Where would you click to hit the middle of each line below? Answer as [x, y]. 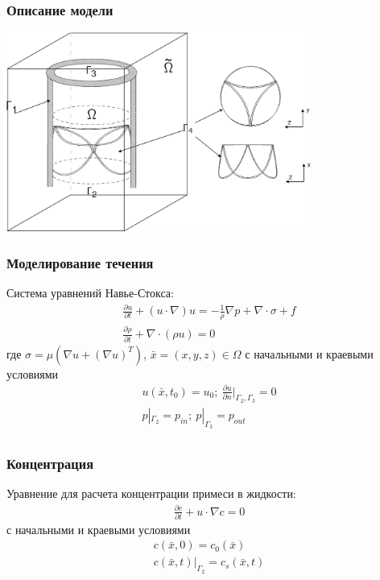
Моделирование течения [80, 262]
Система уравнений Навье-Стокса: [90, 292]
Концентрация [50, 464]
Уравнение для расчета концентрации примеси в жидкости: [151, 493]
